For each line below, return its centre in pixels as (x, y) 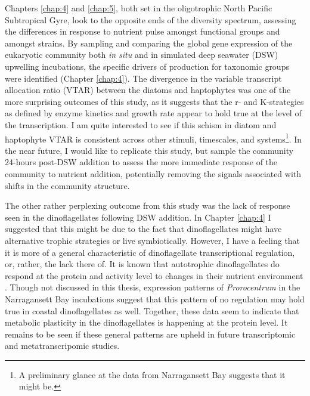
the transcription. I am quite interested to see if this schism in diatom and (141, 124)
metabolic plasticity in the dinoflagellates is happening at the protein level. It (146, 322)
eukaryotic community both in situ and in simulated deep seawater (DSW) (142, 55)
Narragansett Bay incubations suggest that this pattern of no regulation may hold (155, 298)
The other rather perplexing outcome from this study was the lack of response (148, 205)
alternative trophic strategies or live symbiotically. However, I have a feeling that (153, 240)
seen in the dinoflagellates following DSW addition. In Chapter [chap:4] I (138, 217)
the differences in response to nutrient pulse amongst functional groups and (142, 31)
